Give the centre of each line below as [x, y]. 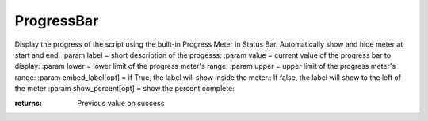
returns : [29, 103]
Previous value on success [121, 103]
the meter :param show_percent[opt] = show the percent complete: [125, 89]
